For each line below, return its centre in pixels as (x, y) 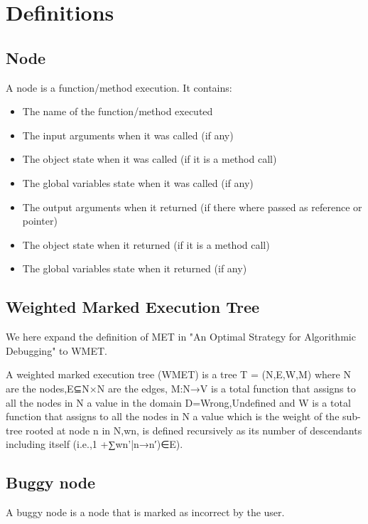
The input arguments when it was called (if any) (128, 135)
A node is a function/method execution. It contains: (119, 87)
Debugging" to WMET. (56, 350)
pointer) (40, 221)
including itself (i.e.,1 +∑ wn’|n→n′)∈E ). (94, 444)
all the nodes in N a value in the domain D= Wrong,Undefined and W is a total (178, 402)
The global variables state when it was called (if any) (138, 182)
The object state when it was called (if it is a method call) (150, 159)
